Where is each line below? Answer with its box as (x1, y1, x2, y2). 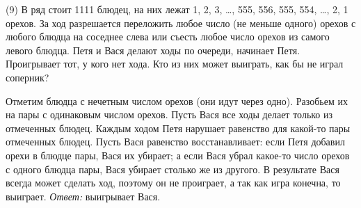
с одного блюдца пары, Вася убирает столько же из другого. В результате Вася (6, 161, 339, 176)
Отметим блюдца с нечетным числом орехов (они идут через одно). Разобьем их (6, 93, 348, 108)
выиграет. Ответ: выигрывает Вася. (6, 189, 161, 203)
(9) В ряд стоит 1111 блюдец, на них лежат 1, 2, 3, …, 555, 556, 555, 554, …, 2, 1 (6, 2, 348, 16)
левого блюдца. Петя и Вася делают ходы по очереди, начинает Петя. (6, 42, 300, 57)
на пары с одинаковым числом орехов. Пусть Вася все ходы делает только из (6, 107, 333, 122)
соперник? (6, 70, 49, 84)
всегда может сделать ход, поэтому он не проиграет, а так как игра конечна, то (6, 175, 341, 190)
